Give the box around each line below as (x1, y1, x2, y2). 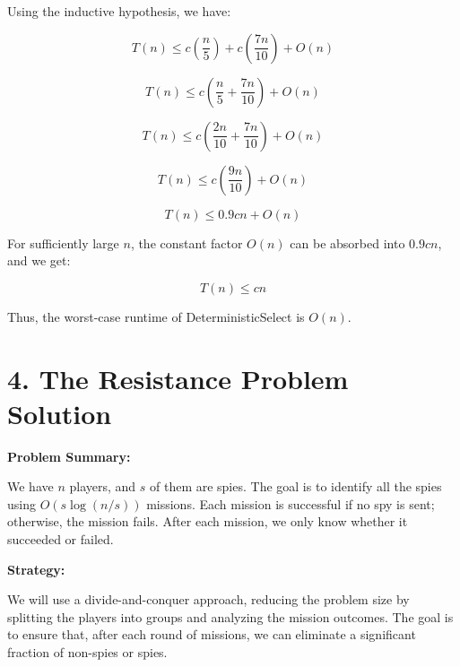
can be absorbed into (290, 233, 405, 252)
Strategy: (7, 559, 65, 578)
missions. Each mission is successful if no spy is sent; (146, 494, 435, 513)
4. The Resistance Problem (7, 359, 349, 396)
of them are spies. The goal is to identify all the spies (149, 477, 442, 496)
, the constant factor (130, 233, 243, 252)
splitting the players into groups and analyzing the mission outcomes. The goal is (7, 607, 454, 626)
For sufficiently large (7, 233, 119, 252)
